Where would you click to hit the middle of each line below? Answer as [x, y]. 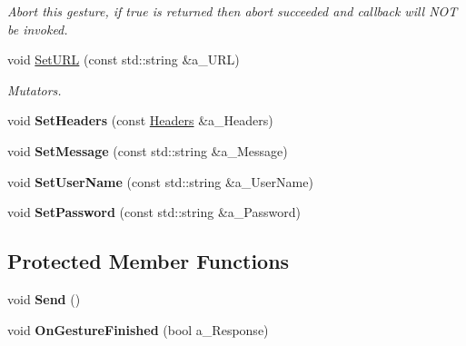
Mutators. [35, 89]
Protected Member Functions [149, 261]
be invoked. [38, 29]
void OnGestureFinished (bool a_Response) [138, 329]
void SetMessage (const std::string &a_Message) [148, 150]
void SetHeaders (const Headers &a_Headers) [140, 120]
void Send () [44, 298]
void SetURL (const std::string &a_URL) [124, 59]
